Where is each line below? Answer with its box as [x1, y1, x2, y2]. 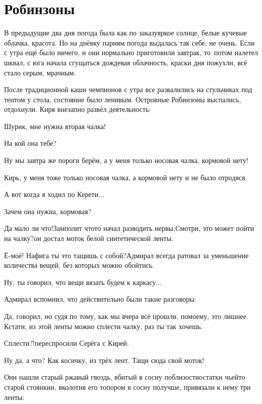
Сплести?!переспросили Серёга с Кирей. [4, 338, 129, 348]
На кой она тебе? [4, 138, 57, 148]
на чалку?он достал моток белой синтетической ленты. [4, 233, 173, 244]
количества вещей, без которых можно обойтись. [4, 260, 154, 270]
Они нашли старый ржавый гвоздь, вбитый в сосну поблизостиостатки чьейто [4, 372, 245, 382]
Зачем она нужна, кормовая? [4, 206, 92, 216]
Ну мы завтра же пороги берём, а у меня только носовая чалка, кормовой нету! [4, 155, 248, 166]
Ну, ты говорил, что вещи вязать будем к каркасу [4, 276, 156, 287]
